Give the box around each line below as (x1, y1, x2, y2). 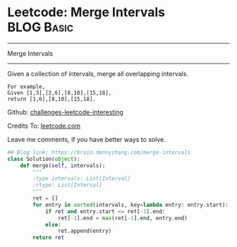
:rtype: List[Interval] (32, 181, 102, 189)
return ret (32, 234, 65, 241)
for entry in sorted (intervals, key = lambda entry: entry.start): (32, 201, 229, 208)
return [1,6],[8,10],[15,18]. (7, 95, 97, 102)
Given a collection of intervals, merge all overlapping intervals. (7, 69, 189, 78)
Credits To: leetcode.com (7, 121, 81, 130)
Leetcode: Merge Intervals (7, 4, 166, 20)
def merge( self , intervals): (20, 162, 106, 169)
